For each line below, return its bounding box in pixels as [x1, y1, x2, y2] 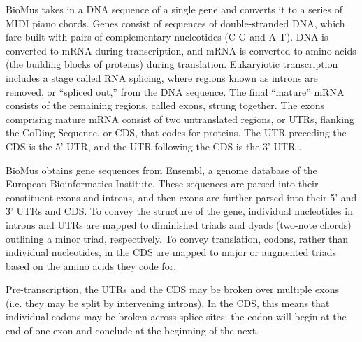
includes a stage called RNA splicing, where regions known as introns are [6, 70, 318, 85]
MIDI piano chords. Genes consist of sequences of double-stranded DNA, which [6, 15, 345, 30]
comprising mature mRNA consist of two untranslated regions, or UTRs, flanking [6, 111, 354, 126]
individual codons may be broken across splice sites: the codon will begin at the [6, 309, 347, 324]
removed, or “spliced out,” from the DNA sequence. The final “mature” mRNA [6, 84, 345, 99]
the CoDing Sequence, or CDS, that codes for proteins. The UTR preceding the [6, 125, 347, 140]
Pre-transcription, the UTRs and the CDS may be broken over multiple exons [6, 282, 340, 297]
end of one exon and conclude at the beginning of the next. [6, 323, 259, 338]
